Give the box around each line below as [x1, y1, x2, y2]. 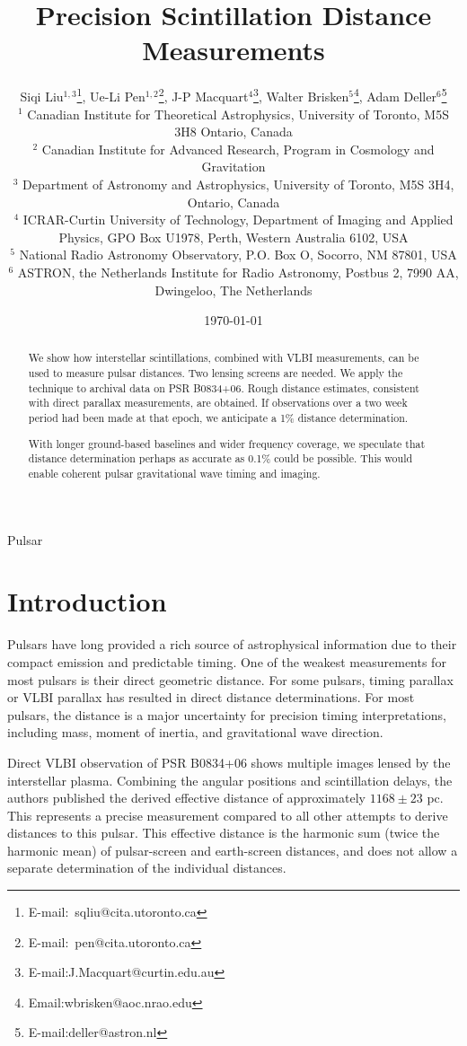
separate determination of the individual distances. [7, 858, 286, 877]
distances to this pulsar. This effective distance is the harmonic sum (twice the [7, 823, 440, 842]
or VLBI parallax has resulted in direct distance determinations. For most [7, 688, 415, 707]
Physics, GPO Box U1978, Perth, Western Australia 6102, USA [58, 227, 409, 246]
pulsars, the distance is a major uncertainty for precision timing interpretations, [7, 705, 446, 724]
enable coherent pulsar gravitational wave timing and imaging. [28, 465, 321, 480]
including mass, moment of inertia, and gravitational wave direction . [7, 723, 383, 742]
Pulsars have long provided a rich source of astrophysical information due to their [7, 635, 457, 654]
